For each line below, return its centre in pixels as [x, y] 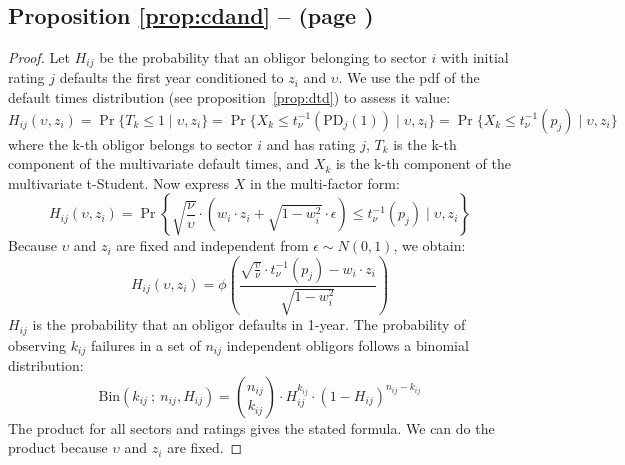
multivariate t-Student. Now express [119, 182]
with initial [475, 57]
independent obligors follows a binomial [347, 344]
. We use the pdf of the [409, 77]
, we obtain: [429, 245]
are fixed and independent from [212, 245]
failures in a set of [145, 344]
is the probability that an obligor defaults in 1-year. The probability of [249, 324]
